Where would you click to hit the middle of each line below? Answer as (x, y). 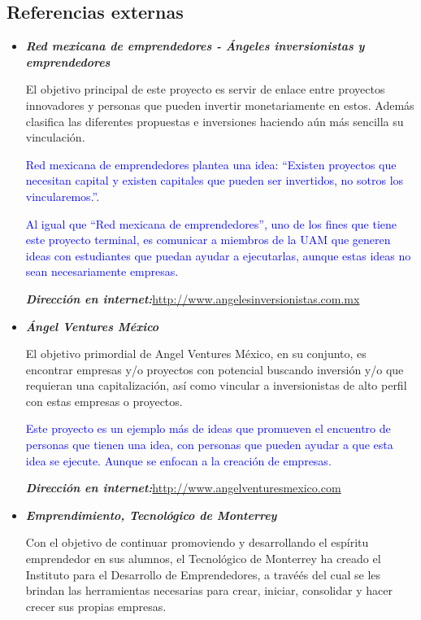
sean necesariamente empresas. (102, 271)
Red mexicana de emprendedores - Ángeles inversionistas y (195, 46)
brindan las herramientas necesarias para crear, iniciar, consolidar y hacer (209, 590)
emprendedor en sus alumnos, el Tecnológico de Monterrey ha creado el (203, 559)
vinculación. (55, 137)
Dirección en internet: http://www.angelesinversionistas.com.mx (193, 298)
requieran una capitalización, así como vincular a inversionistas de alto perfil (216, 385)
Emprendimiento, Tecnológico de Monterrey (151, 515)
